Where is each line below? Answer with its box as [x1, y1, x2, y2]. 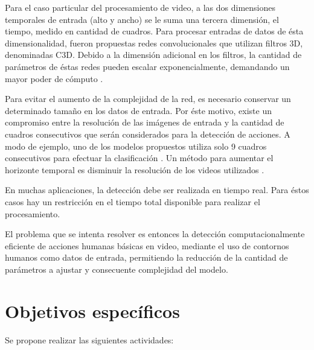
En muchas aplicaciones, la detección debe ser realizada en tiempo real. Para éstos [5, 183, 309, 196]
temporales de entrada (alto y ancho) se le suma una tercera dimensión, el [5, 13, 279, 25]
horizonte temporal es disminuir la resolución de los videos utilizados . [5, 163, 264, 176]
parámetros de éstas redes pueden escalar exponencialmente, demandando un [5, 60, 290, 72]
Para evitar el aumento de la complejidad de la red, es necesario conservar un [5, 92, 291, 105]
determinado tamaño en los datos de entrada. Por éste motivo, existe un [5, 104, 272, 116]
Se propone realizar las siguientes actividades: [5, 333, 174, 346]
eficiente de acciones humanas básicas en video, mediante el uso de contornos [5, 239, 289, 252]
